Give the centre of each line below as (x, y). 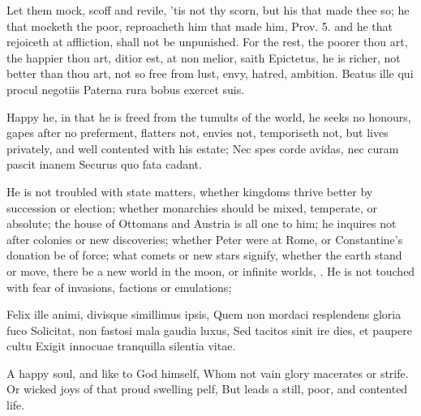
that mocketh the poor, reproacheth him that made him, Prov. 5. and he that (200, 26)
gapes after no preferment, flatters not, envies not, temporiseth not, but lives (198, 133)
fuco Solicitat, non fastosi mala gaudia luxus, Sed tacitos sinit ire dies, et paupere (209, 330)
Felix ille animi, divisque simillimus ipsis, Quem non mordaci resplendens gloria (204, 314)
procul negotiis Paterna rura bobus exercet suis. (126, 89)
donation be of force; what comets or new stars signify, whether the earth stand (204, 255)
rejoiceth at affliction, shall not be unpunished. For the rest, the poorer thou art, (207, 42)
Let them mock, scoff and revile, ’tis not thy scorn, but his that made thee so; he (208, 10)
